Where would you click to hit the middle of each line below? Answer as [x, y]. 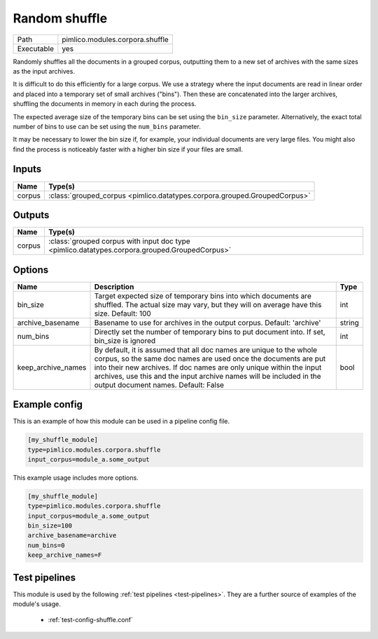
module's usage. [37, 604]
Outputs [31, 215]
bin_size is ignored [125, 340]
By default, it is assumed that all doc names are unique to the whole [206, 349]
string [350, 323]
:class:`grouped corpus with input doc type [119, 241]
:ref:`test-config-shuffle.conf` [90, 620]
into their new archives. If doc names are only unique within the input [208, 367]
